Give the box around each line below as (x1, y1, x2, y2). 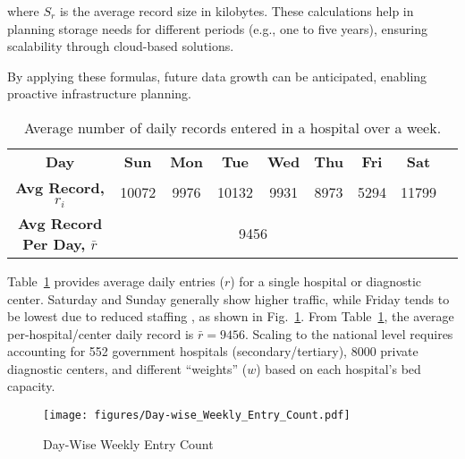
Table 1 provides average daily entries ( (7, 271, 224, 290)
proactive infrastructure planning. (7, 84, 192, 103)
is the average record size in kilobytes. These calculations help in (59, 2, 414, 20)
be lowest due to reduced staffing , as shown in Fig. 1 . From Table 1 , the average (7, 307, 454, 326)
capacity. (7, 377, 55, 395)
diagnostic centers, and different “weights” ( (7, 359, 248, 378)
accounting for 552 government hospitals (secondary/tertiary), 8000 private (7, 342, 418, 361)
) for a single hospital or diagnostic (230, 271, 422, 290)
